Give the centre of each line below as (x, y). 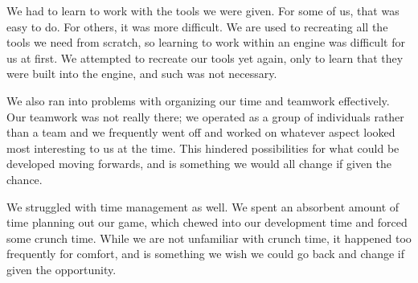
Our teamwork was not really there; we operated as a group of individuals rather (205, 116)
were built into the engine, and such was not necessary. (142, 74)
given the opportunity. (61, 269)
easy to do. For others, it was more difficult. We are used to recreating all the (197, 26)
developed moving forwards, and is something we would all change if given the (199, 164)
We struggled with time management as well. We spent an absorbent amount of (203, 206)
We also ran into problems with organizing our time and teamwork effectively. (198, 100)
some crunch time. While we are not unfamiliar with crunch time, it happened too (209, 238)
